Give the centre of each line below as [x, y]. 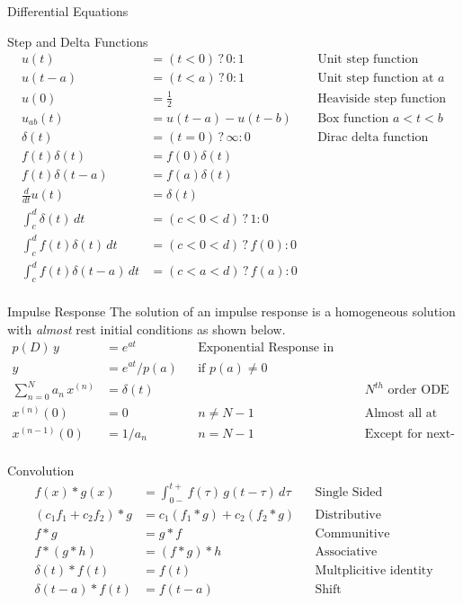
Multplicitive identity [374, 571]
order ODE [418, 391]
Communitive [352, 533]
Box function [353, 118]
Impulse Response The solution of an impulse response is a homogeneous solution [231, 311]
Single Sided [349, 493]
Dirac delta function [373, 137]
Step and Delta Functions [78, 41]
